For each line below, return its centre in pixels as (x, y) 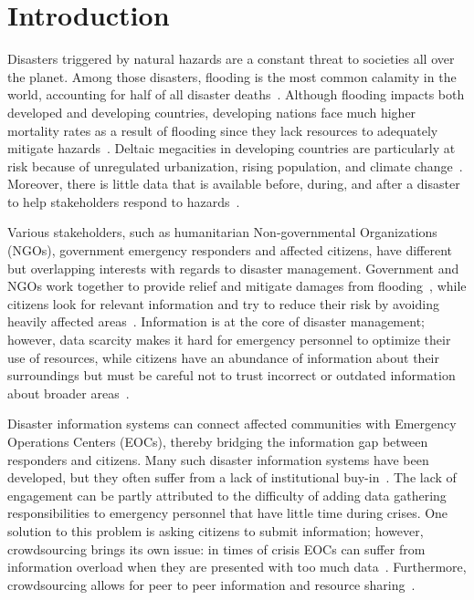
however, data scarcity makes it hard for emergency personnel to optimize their (229, 340)
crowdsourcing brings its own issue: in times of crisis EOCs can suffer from (216, 548)
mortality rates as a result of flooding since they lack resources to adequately (223, 130)
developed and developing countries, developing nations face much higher (212, 112)
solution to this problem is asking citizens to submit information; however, (216, 530)
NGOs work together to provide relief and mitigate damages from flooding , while (237, 286)
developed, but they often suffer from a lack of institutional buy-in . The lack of (232, 477)
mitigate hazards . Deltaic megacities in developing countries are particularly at (232, 148)
